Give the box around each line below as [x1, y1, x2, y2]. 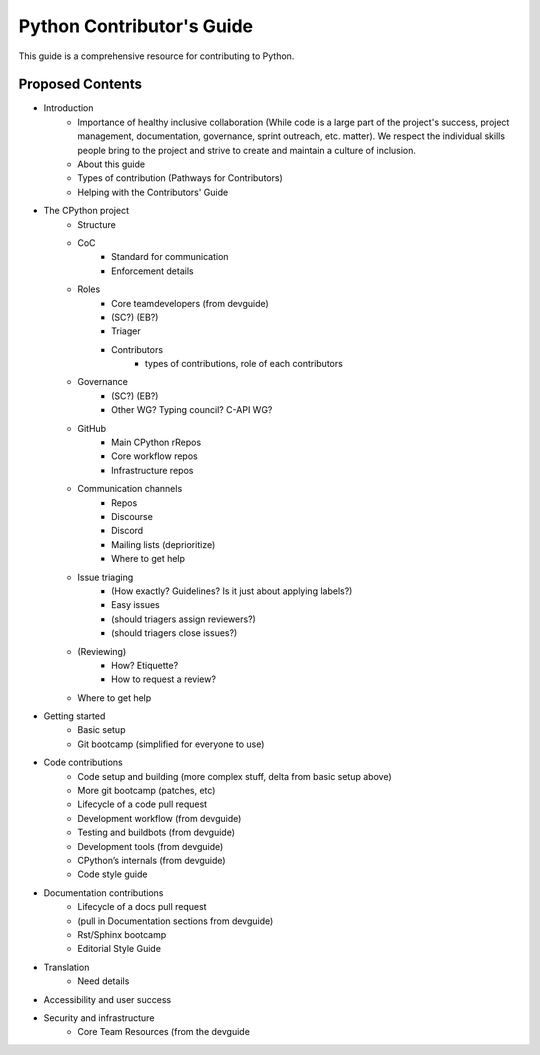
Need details [77, 975, 130, 987]
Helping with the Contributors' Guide [77, 186, 229, 198]
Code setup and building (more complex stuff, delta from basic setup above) [77, 770, 392, 782]
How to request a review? [111, 673, 217, 685]
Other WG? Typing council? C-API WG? [111, 404, 273, 416]
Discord [111, 525, 144, 537]
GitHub [77, 422, 107, 434]
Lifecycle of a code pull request [77, 798, 208, 810]
